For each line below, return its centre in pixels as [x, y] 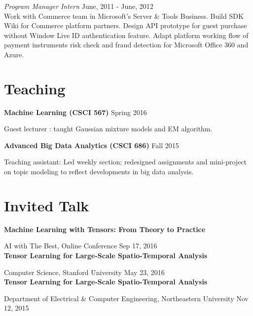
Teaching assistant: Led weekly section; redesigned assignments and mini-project [126, 162]
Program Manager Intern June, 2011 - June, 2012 [79, 6]
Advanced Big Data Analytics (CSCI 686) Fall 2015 [91, 145]
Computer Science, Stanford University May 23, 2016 [84, 272]
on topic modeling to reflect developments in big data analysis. [99, 172]
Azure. [14, 54]
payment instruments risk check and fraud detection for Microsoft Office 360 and [126, 45]
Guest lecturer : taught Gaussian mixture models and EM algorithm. [108, 129]
